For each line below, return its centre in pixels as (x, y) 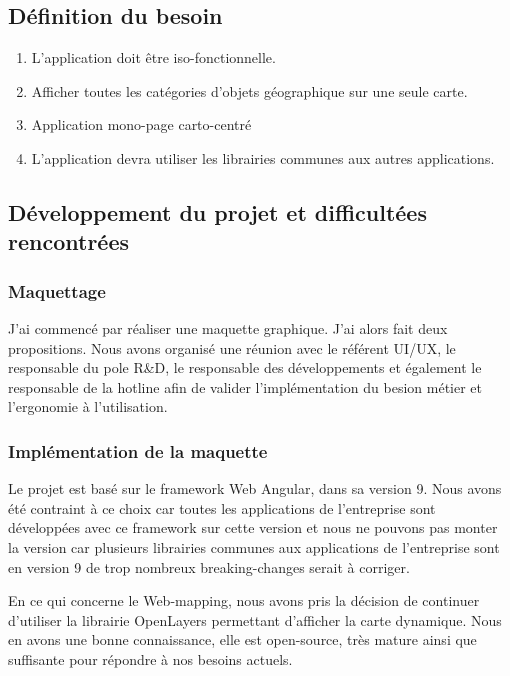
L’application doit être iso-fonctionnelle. (153, 57)
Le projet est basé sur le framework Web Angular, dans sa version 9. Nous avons (255, 488)
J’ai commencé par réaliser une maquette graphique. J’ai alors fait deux (228, 327)
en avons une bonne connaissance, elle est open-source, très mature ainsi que (242, 639)
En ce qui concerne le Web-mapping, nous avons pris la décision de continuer (244, 600)
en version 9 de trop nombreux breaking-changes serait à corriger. (209, 566)
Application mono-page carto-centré (141, 124)
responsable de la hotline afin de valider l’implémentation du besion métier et (245, 386)
